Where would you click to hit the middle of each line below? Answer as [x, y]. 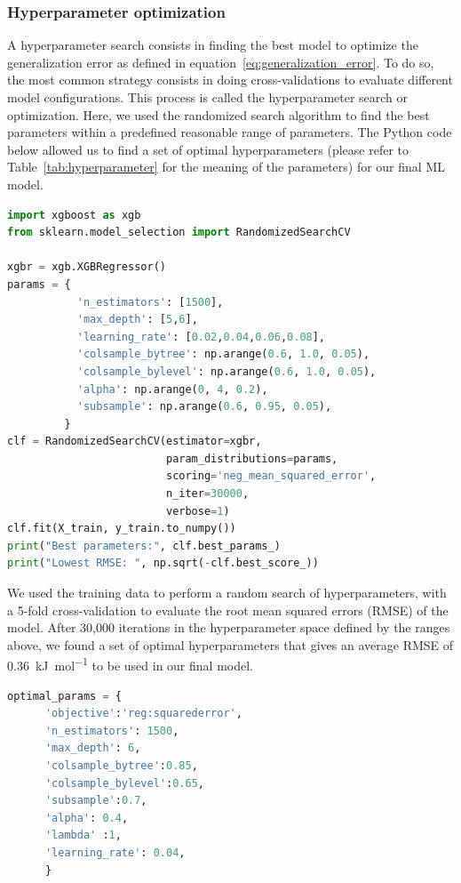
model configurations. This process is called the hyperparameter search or [208, 97]
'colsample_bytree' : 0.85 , [121, 766]
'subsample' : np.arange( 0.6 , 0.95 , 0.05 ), [204, 407]
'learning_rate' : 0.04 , [115, 853]
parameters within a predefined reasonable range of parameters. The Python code [230, 132]
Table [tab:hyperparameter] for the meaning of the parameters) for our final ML [226, 167]
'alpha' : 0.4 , [87, 818]
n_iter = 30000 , [207, 494]
